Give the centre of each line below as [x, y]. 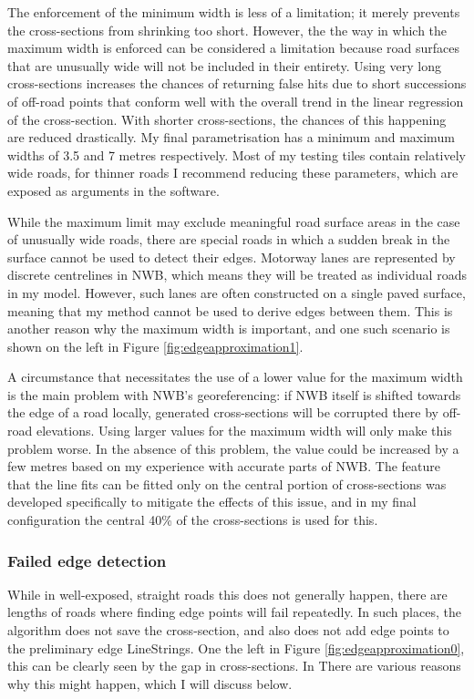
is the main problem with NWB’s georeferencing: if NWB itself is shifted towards [234, 394]
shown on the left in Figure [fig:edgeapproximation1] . [155, 346]
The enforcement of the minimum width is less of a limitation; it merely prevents [234, 12]
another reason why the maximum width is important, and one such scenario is [229, 329]
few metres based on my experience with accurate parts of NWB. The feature [224, 466]
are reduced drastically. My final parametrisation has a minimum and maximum [231, 137]
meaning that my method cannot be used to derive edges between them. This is [230, 310]
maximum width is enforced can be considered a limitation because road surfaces [233, 48]
